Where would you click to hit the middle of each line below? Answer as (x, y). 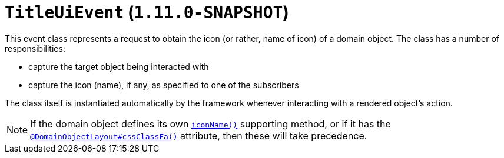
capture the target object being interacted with (119, 66)
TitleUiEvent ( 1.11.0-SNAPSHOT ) (147, 12)
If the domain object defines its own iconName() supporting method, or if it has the (210, 124)
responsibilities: (35, 48)
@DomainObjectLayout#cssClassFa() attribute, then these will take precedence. (199, 135)
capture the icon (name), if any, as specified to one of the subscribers (164, 85)
